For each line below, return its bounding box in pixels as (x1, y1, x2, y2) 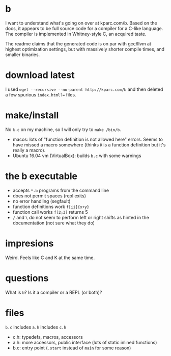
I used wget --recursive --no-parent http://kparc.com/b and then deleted (5, 86, 163, 92)
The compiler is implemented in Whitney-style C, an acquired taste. (5, 31, 147, 37)
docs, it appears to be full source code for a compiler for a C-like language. (5, 25, 163, 31)
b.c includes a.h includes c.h (5, 324, 67, 330)
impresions (5, 238, 54, 249)
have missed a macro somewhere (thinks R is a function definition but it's (12, 141, 166, 148)
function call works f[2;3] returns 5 (12, 209, 88, 215)
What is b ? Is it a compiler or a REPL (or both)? (5, 289, 102, 295)
